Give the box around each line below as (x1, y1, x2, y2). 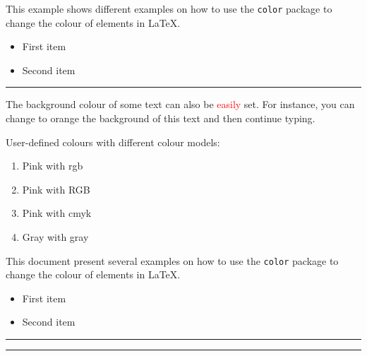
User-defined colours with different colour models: (6, 134, 220, 149)
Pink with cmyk (22, 206, 92, 220)
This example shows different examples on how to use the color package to (6, 1, 332, 16)
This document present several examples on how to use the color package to (6, 253, 339, 268)
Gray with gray (22, 230, 89, 244)
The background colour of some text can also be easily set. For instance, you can (6, 97, 355, 112)
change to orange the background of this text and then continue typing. (6, 111, 315, 126)
